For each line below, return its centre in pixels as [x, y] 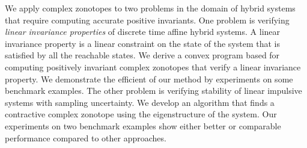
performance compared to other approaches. [86, 137]
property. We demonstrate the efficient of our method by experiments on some [149, 79]
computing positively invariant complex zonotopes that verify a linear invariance [153, 66]
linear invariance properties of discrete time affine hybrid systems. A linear [143, 32]
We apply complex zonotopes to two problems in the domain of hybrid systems [150, 8]
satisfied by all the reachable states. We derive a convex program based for [142, 55]
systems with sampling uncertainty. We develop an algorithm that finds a [140, 102]
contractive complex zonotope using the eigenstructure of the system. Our [141, 114]
